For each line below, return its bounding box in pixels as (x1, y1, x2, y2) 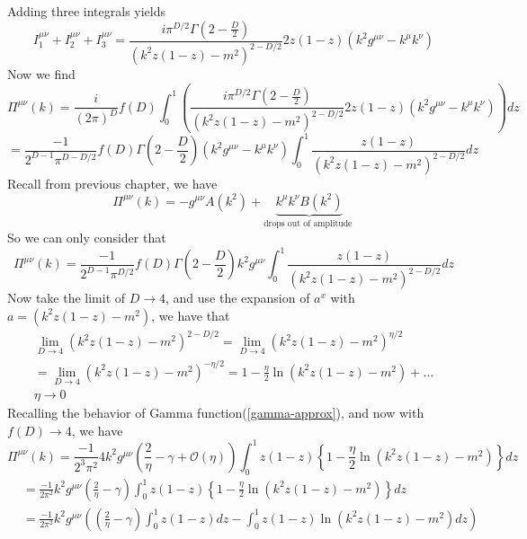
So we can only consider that (7, 227, 166, 246)
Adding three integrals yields (7, 2, 166, 20)
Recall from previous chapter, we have (7, 173, 218, 192)
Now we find (7, 64, 76, 83)
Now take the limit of (7, 288, 126, 306)
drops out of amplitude (263, 219, 353, 229)
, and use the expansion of (165, 288, 310, 306)
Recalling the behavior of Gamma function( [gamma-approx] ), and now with (7, 403, 424, 422)
